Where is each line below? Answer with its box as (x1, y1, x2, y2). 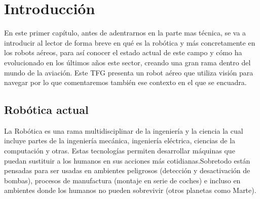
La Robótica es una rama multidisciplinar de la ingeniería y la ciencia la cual (4, 125, 243, 136)
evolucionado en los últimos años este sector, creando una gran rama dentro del (4, 57, 251, 67)
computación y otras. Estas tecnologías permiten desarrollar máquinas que (4, 145, 235, 156)
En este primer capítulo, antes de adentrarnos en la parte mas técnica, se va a (4, 27, 246, 38)
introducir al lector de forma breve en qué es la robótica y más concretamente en (4, 37, 255, 48)
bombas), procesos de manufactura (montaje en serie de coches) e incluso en (4, 175, 241, 185)
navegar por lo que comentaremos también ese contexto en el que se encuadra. (4, 77, 247, 88)
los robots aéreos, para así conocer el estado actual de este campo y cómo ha (4, 47, 242, 58)
